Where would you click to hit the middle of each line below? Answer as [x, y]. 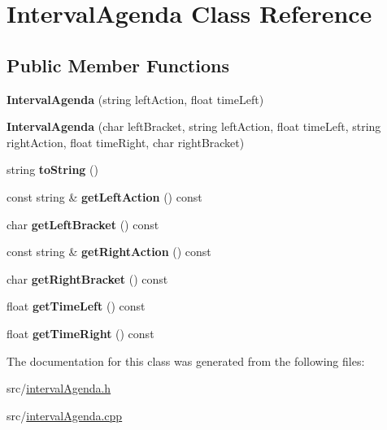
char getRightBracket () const [87, 278]
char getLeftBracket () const [83, 224]
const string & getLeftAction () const [104, 196]
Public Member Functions [118, 65]
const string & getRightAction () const [109, 252]
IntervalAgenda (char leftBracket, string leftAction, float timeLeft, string [194, 126]
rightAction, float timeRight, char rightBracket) [126, 142]
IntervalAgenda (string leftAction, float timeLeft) [135, 99]
